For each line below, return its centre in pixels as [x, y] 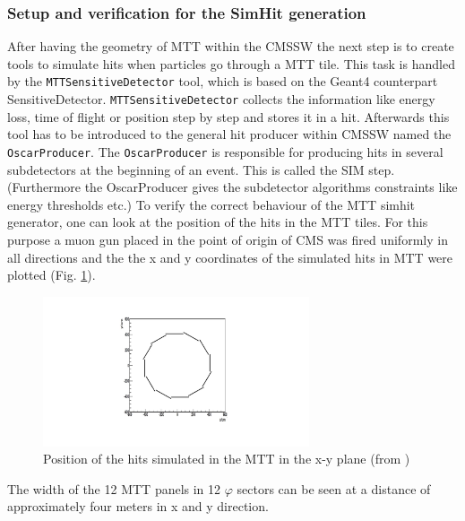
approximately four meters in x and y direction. [138, 506]
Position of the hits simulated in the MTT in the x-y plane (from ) [227, 459]
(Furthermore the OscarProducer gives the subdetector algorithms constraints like [232, 187]
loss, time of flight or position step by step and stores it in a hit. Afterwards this [228, 116]
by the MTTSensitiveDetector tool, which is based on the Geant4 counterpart [223, 81]
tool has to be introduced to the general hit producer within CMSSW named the [229, 134]
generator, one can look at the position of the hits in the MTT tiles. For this [218, 222]
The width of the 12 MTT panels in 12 [114, 488]
